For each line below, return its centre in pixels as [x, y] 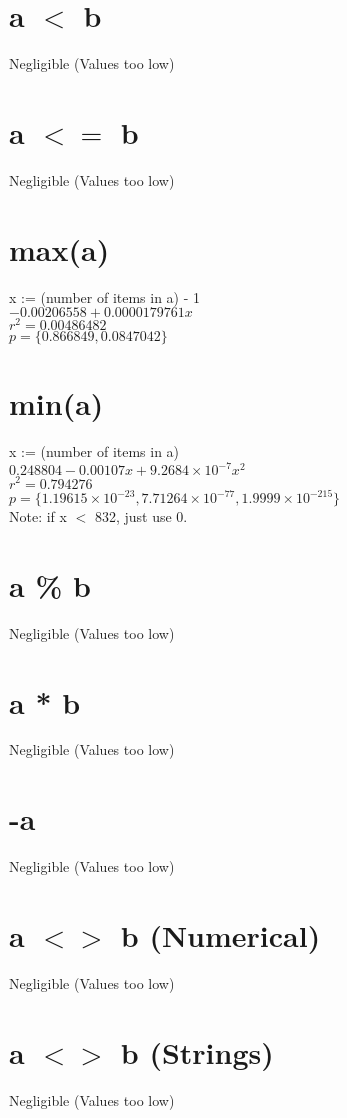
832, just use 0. [141, 516]
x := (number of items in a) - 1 [105, 296]
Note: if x [38, 516]
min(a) [56, 403]
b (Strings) [197, 1051]
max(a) [59, 248]
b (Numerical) [220, 934]
